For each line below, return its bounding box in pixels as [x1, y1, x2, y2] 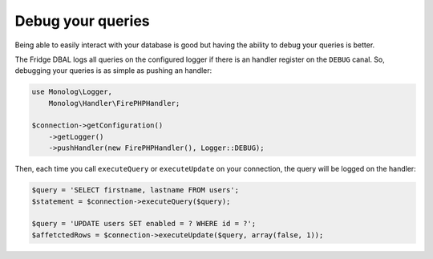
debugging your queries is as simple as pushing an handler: [14, 66, 212, 75]
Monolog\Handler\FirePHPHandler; [48, 99, 180, 107]
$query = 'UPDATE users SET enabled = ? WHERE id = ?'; [31, 219, 257, 229]
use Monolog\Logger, [31, 87, 112, 96]
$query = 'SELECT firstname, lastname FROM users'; [31, 185, 240, 195]
